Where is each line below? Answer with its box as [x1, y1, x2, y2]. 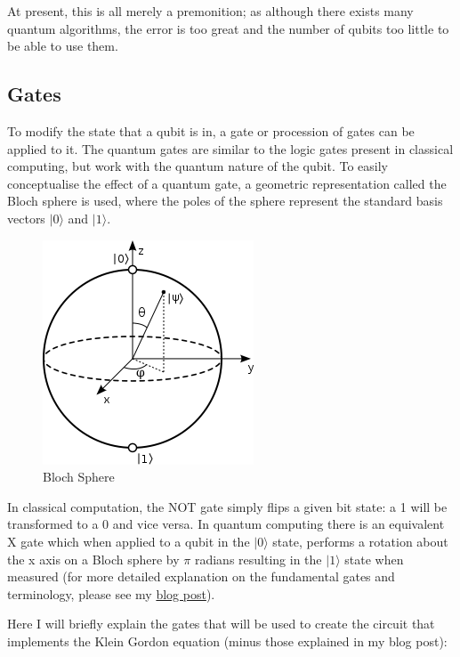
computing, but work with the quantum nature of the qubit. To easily [7, 157, 388, 175]
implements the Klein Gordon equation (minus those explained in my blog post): [7, 631, 448, 650]
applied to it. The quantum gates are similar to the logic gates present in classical [7, 139, 454, 158]
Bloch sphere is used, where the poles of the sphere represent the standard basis [7, 191, 443, 210]
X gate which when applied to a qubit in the [7, 531, 250, 550]
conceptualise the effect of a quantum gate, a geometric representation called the [7, 174, 447, 192]
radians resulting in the [194, 549, 322, 568]
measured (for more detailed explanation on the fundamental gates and [7, 567, 395, 586]
